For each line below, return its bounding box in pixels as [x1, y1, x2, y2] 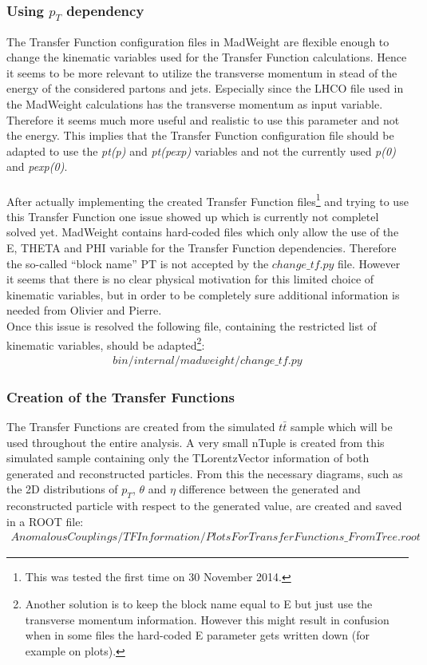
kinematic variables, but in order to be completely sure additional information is [6, 286, 400, 303]
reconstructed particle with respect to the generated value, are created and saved [6, 497, 402, 514]
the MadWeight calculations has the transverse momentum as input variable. [6, 95, 383, 112]
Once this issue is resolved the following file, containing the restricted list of [6, 317, 377, 334]
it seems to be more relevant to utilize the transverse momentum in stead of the [6, 64, 397, 81]
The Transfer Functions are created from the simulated [6, 418, 275, 434]
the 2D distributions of [6, 481, 118, 497]
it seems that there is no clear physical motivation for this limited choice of [6, 271, 374, 287]
